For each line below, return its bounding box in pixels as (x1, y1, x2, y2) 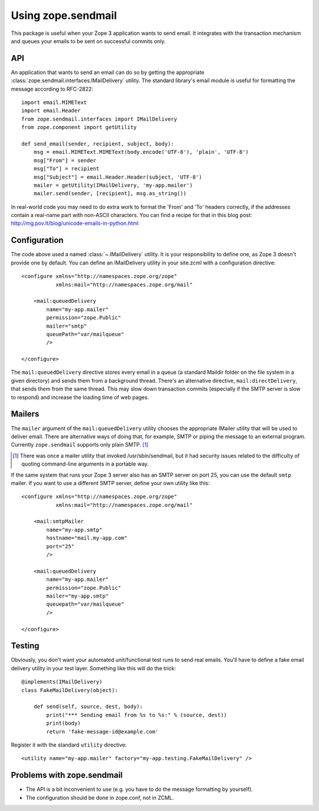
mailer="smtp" (46, 322, 87, 329)
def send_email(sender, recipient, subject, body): (21, 140, 174, 147)
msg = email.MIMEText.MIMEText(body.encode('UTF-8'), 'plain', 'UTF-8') (33, 148, 249, 156)
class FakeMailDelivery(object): (21, 687, 118, 693)
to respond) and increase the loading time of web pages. (11, 393, 149, 400)
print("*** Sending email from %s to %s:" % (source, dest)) (46, 712, 227, 718)
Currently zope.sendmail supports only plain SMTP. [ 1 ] (11, 441, 149, 448)
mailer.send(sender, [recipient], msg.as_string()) (33, 190, 187, 197)
